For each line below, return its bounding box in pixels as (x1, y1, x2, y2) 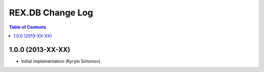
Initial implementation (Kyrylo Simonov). (21, 58, 102, 64)
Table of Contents (9, 24, 46, 30)
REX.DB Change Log (9, 7, 93, 18)
